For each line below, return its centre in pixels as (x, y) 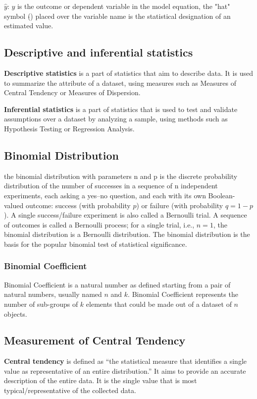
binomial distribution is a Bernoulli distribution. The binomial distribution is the (127, 234)
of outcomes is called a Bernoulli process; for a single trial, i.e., (99, 224)
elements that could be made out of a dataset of (159, 304)
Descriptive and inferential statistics (99, 52)
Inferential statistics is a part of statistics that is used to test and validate (121, 109)
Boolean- (222, 195)
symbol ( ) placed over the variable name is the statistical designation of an (117, 16)
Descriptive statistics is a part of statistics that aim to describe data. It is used (128, 73)
